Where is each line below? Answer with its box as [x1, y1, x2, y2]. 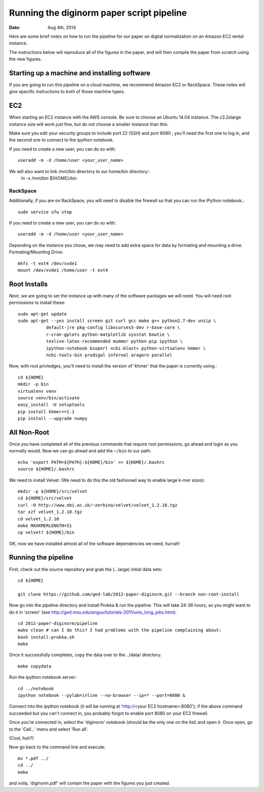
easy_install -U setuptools [18, 402, 85, 408]
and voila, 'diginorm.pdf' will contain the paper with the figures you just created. [9, 780, 171, 786]
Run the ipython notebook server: [9, 674, 77, 680]
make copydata [18, 663, 51, 669]
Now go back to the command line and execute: [9, 744, 106, 750]
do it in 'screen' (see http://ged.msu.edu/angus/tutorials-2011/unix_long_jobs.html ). [9, 609, 177, 615]
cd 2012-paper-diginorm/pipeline [18, 620, 98, 626]
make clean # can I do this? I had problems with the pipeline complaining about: [18, 627, 221, 633]
